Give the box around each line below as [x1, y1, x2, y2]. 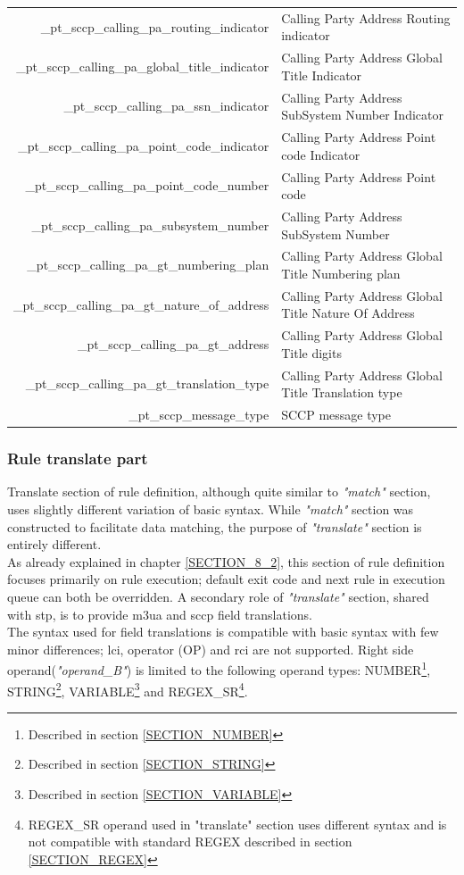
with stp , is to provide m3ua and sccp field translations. [7, 604, 312, 623]
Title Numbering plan [281, 263, 401, 282]
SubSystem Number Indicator [281, 105, 443, 124]
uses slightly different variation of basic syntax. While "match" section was [7, 500, 414, 519]
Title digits [281, 343, 342, 362]
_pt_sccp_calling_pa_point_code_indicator [18, 136, 269, 154]
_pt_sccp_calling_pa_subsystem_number [31, 215, 269, 234]
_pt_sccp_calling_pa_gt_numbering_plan [27, 255, 269, 274]
